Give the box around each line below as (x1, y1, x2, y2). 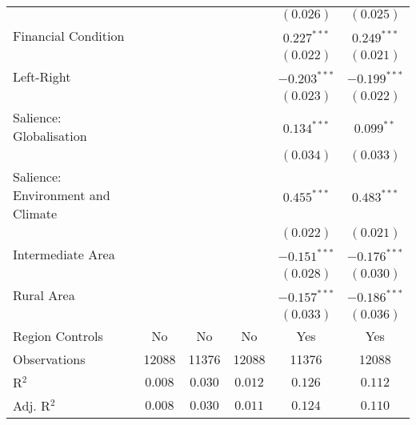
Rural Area (13, 286, 75, 304)
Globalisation (13, 126, 87, 145)
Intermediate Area (13, 245, 115, 263)
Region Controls (13, 327, 103, 345)
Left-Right (13, 67, 71, 86)
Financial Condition (13, 26, 125, 45)
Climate (13, 204, 58, 223)
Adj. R (13, 396, 50, 415)
